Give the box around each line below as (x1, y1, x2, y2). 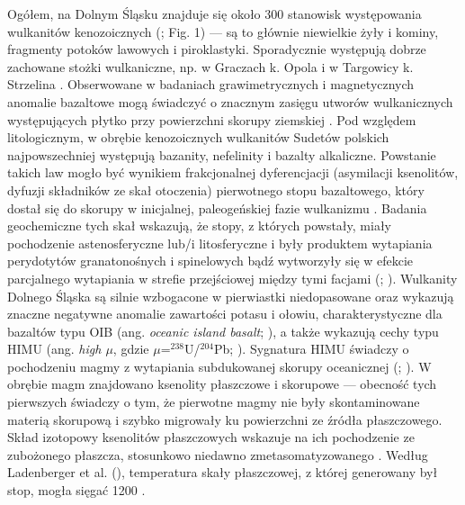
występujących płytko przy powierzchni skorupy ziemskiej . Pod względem (7, 110, 416, 129)
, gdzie (112, 339, 149, 358)
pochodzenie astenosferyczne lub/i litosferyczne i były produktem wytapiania (7, 233, 433, 252)
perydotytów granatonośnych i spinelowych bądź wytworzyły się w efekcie (7, 251, 414, 270)
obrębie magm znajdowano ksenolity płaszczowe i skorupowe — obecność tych (7, 374, 437, 393)
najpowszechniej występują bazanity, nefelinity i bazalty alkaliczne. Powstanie (7, 145, 436, 164)
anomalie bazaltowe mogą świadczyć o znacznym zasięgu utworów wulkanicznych (7, 92, 453, 111)
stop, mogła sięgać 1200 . (7, 481, 146, 500)
